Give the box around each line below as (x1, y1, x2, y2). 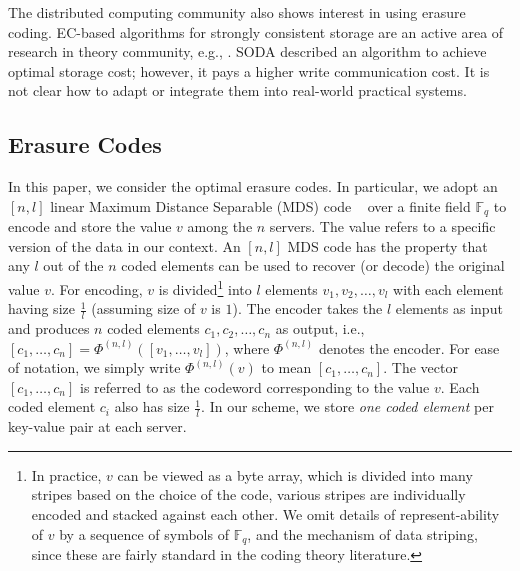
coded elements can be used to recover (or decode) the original (121, 255, 505, 276)
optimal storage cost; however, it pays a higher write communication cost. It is (8, 60, 490, 81)
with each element (393, 278, 504, 299)
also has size (114, 396, 190, 417)
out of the (43, 255, 104, 276)
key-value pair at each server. (8, 416, 187, 437)
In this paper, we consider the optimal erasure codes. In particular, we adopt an (8, 176, 498, 197)
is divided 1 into (158, 276, 252, 299)
